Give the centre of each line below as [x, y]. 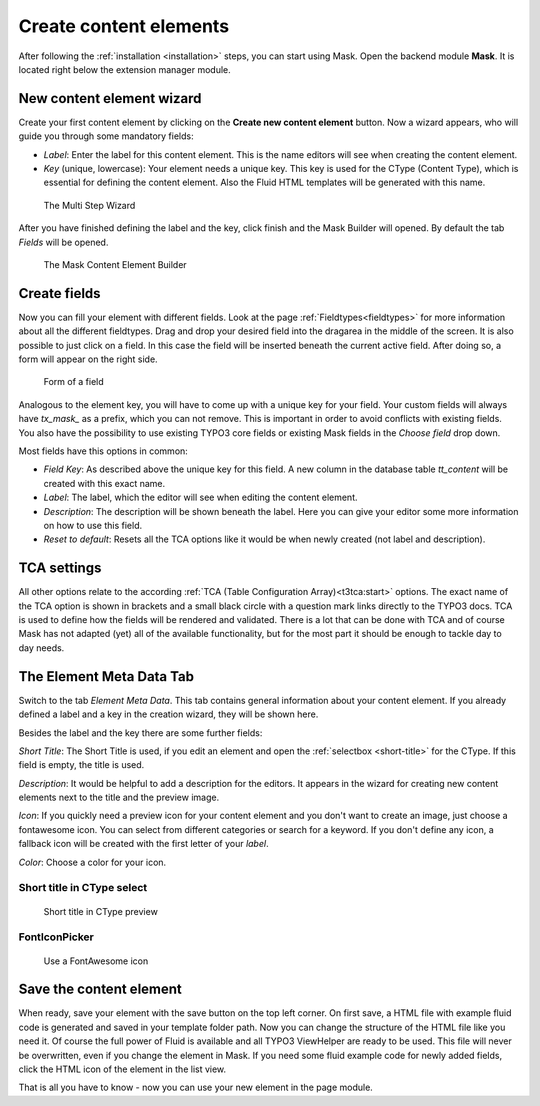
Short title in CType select [83, 888]
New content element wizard [110, 98]
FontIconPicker [56, 937]
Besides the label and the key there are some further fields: [140, 732]
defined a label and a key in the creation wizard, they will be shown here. [168, 714]
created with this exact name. [104, 483]
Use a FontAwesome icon [96, 961]
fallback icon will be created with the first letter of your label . [143, 844]
